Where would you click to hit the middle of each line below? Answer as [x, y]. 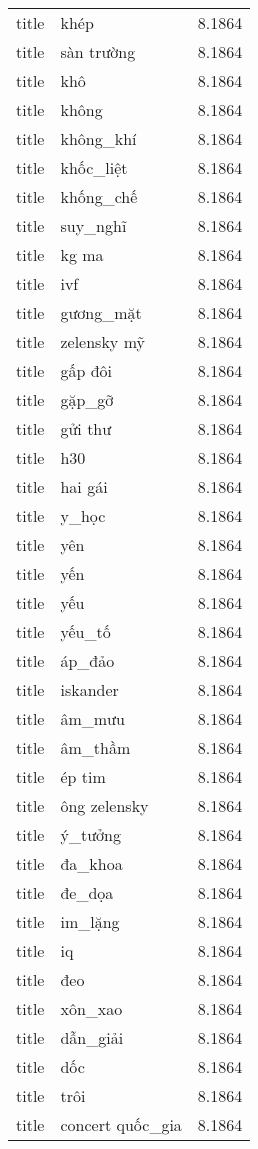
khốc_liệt [94, 167]
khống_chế [99, 196]
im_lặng [90, 921]
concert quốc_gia [121, 1124]
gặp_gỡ [87, 399]
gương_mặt [101, 312]
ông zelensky [104, 805]
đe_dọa [87, 892]
